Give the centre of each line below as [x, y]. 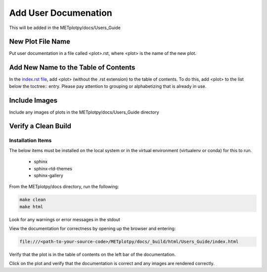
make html [31, 207]
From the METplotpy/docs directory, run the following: [64, 187]
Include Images [33, 100]
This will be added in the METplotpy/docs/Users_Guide [65, 28]
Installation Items [30, 141]
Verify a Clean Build [40, 126]
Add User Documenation [61, 13]
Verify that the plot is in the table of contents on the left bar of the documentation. [92, 255]
